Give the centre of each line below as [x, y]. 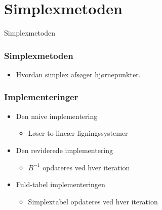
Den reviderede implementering [65, 150]
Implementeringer [41, 97]
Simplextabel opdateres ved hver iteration [93, 201]
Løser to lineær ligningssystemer [78, 133]
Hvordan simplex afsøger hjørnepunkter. [78, 74]
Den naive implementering [57, 116]
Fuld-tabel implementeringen [60, 184]
